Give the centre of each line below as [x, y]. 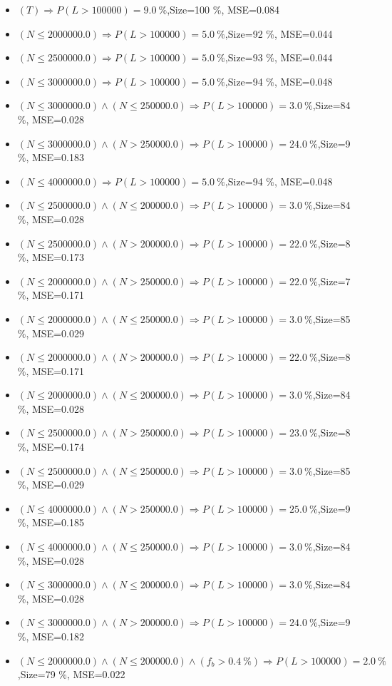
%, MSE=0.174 [51, 447]
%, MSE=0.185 [51, 522]
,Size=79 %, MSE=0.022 [71, 674]
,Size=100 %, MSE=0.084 [223, 9]
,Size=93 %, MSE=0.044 [279, 57]
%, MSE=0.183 [51, 157]
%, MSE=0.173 [51, 257]
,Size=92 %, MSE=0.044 [279, 33]
